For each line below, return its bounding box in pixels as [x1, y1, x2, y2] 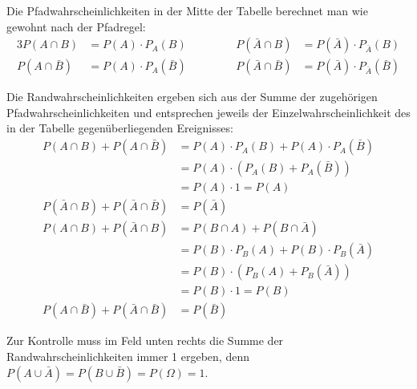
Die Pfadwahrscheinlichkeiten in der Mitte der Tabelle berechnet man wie [6, 2, 368, 18]
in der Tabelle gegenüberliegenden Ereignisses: [6, 120, 233, 136]
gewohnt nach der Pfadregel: [6, 18, 146, 34]
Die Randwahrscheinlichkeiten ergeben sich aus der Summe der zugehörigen [6, 88, 378, 105]
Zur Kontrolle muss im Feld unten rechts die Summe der [6, 332, 284, 349]
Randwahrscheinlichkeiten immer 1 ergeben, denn [6, 347, 249, 364]
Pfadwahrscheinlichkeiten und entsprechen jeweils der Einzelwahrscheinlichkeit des [6, 103, 411, 120]
